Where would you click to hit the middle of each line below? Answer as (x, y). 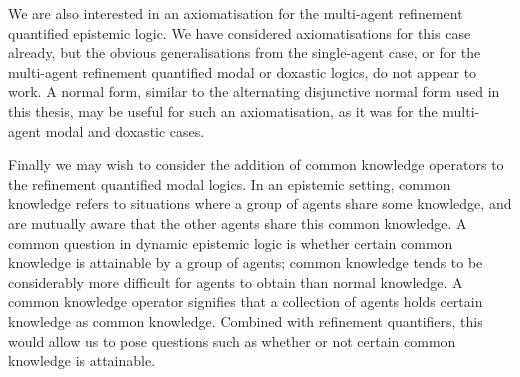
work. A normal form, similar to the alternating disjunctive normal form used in (254, 91)
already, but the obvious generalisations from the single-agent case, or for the (244, 52)
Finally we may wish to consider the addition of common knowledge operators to (256, 164)
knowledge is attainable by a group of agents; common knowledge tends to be (245, 262)
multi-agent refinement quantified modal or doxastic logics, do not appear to (242, 71)
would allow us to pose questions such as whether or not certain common (232, 340)
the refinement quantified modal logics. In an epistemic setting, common (229, 183)
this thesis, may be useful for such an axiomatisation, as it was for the (223, 110)
